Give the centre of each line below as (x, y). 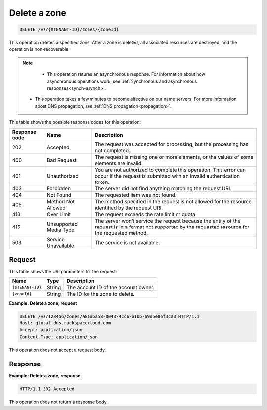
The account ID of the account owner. (111, 287)
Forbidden (59, 188)
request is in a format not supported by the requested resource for (172, 227)
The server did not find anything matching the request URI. (163, 188)
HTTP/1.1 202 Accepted (47, 389)
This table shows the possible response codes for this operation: (75, 122)
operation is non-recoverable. (40, 49)
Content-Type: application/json (59, 337)
